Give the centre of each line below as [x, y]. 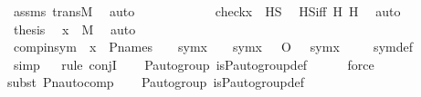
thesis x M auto [74, 29]
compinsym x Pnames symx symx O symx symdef [213, 47]
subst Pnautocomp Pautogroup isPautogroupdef [156, 82]
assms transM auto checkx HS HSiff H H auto [207, 11]
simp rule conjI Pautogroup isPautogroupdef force [194, 64]
